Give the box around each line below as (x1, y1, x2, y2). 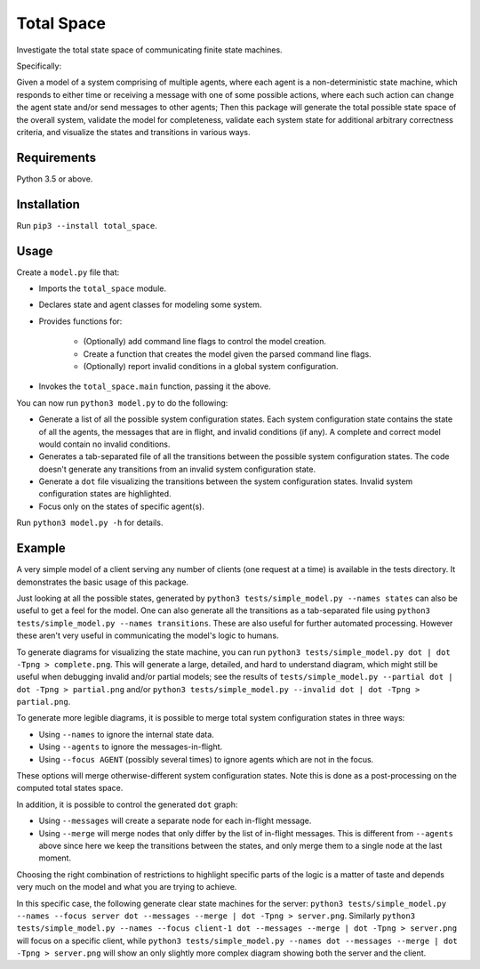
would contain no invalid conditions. (38, 439, 171, 449)
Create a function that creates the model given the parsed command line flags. (83, 348, 372, 359)
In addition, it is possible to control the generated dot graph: (16, 799, 238, 810)
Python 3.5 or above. (16, 174, 93, 184)
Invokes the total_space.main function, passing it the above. (38, 381, 271, 392)
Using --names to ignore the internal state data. (38, 729, 215, 739)
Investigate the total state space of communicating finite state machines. (16, 44, 284, 55)
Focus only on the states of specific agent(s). (38, 501, 204, 512)
